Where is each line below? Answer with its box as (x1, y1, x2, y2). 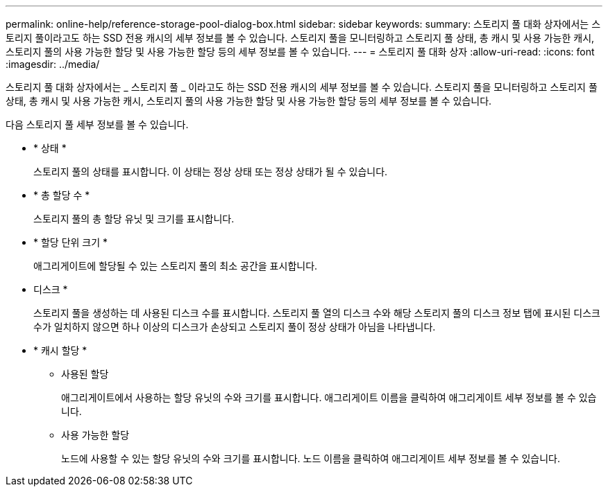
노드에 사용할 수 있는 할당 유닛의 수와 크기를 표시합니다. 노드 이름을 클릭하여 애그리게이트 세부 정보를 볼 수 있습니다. (61, 453, 561, 464)
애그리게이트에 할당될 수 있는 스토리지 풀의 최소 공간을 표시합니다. (33, 260, 318, 272)
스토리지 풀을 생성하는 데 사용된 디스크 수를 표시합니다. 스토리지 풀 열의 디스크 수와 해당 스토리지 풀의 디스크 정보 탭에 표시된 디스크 (33, 307, 600, 319)
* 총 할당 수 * (33, 189, 90, 201)
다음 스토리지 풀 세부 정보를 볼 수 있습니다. (6, 118, 189, 130)
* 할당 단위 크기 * (33, 236, 108, 248)
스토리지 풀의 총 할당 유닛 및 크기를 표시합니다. (33, 213, 235, 225)
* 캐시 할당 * (33, 344, 87, 356)
